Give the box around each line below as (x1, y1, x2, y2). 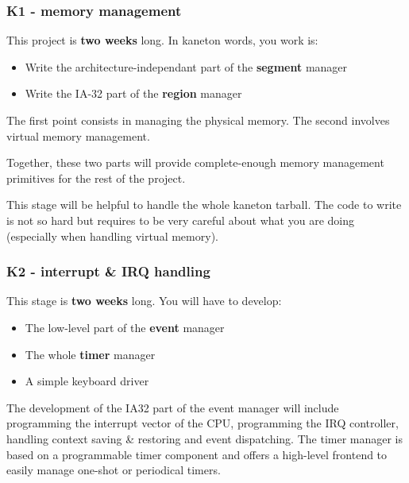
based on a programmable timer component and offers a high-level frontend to (6, 446, 388, 462)
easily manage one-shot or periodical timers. (6, 462, 221, 478)
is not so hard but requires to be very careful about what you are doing (6, 211, 354, 228)
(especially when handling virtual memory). (6, 227, 218, 244)
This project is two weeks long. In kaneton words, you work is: (6, 32, 318, 48)
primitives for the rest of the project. (6, 169, 186, 186)
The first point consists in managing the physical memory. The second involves (6, 112, 390, 128)
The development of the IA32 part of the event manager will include (6, 399, 339, 415)
